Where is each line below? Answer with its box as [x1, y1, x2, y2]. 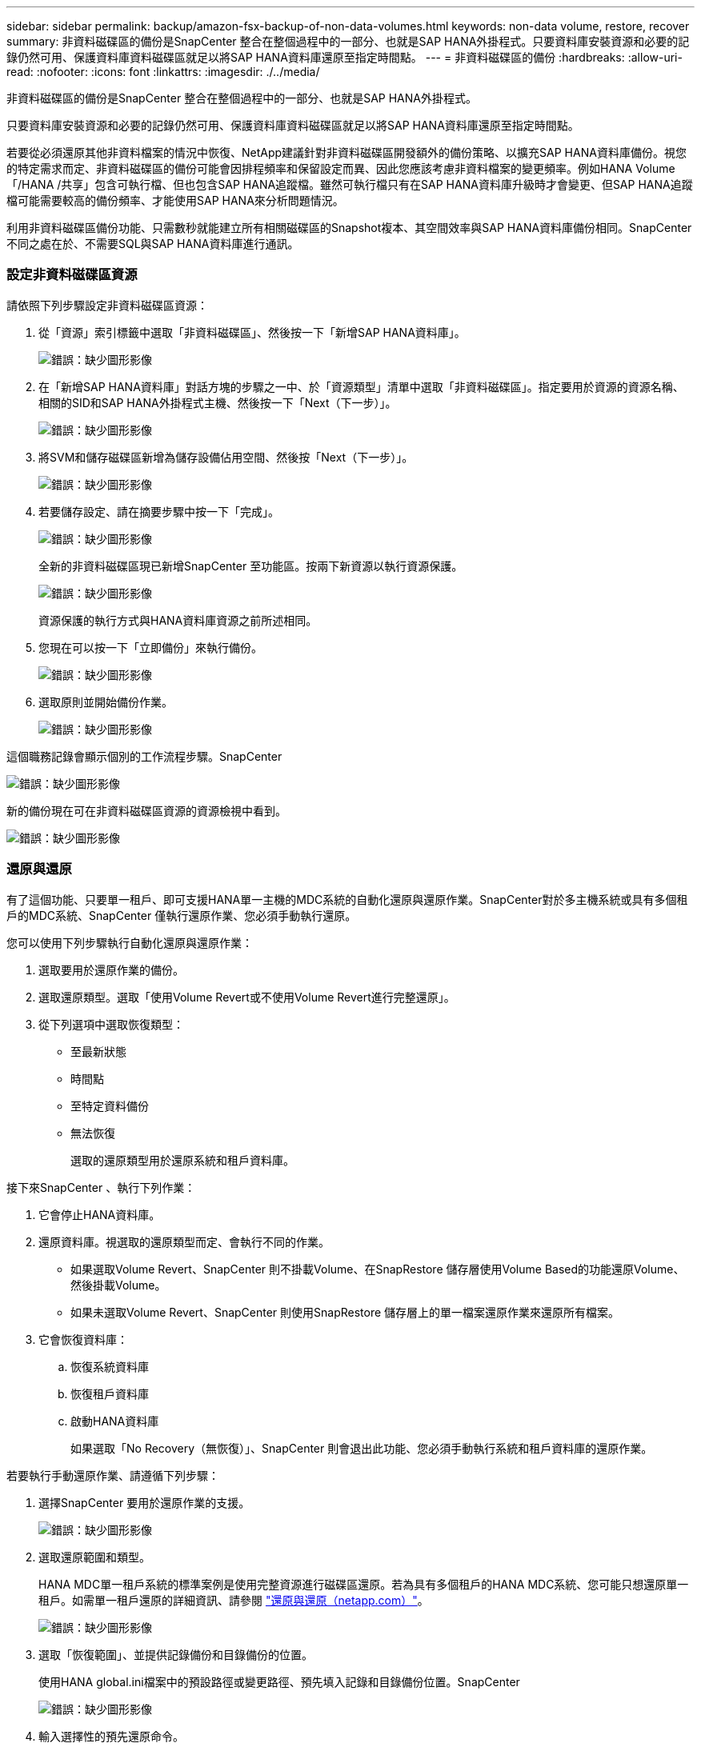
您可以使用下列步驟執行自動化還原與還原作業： [6, 935, 253, 949]
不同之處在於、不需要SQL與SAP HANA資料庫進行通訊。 [6, 237, 299, 250]
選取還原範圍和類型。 [38, 1549, 150, 1564]
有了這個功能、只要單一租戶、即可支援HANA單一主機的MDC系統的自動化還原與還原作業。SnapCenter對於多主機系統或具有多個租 [6, 892, 688, 906]
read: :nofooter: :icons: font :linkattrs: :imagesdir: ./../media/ [6, 65, 320, 78]
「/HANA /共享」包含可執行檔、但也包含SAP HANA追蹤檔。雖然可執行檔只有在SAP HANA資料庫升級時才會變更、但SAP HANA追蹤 [6, 178, 693, 191]
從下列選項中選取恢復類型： [38, 1017, 184, 1031]
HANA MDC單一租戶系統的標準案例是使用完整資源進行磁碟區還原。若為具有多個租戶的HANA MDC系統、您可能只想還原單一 [38, 1577, 689, 1591]
